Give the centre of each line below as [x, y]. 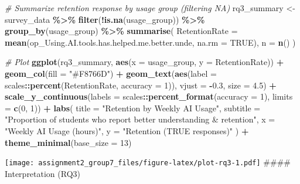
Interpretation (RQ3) [43, 173]
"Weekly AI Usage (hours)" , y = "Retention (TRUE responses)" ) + [127, 130]
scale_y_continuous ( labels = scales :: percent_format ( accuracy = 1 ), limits [149, 96]
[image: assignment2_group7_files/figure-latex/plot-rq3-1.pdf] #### [148, 162]
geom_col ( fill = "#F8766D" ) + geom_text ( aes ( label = [111, 73]
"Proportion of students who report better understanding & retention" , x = [140, 119]
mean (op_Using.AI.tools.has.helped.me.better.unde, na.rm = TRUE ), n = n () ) [150, 42]
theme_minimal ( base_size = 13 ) [68, 142]
